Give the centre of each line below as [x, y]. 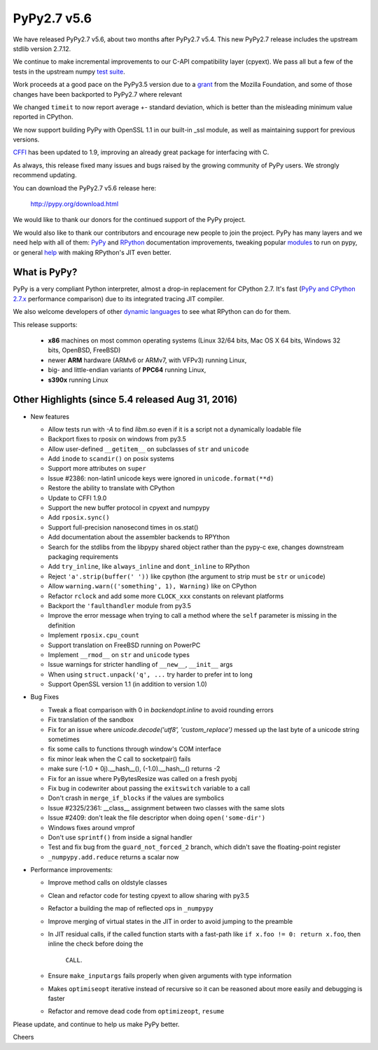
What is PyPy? [45, 272]
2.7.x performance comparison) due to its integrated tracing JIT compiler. [118, 298]
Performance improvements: [72, 870]
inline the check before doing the [96, 944]
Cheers [23, 1037]
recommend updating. [45, 175]
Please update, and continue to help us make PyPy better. [96, 1024]
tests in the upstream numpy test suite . [69, 71]
